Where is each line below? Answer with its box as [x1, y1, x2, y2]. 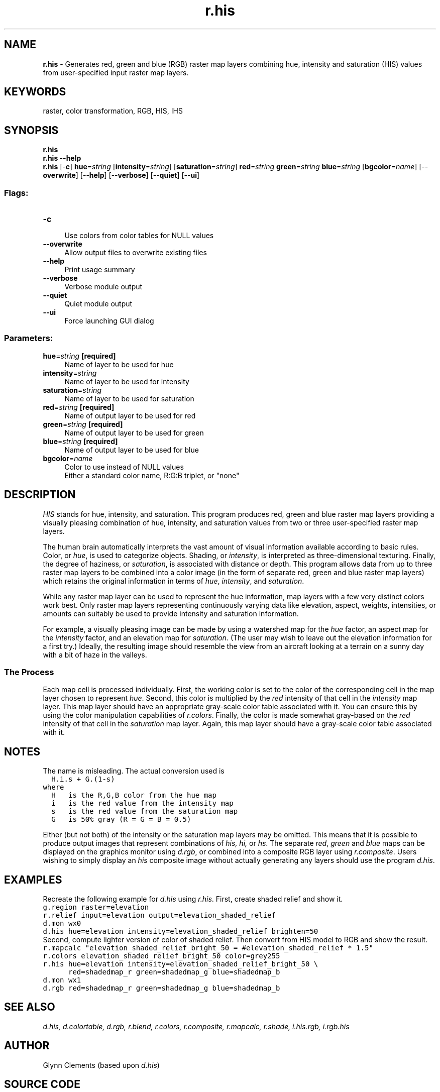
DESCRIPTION [4, 488, 76, 501]
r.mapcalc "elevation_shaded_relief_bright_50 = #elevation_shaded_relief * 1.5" [43, 944, 373, 952]
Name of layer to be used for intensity [64, 377, 189, 386]
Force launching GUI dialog [64, 316, 154, 325]
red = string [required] [43, 402, 115, 411]
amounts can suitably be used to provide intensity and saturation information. [43, 609, 299, 618]
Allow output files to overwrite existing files [64, 248, 207, 257]
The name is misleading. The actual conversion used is [43, 767, 225, 776]
